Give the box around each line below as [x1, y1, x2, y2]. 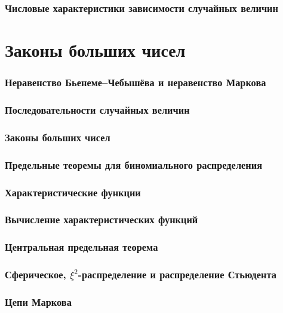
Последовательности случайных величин [5, 102, 190, 117]
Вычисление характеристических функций [5, 212, 198, 227]
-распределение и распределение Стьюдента [78, 267, 276, 282]
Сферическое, [5, 267, 66, 282]
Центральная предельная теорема [5, 239, 158, 254]
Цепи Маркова [5, 294, 72, 309]
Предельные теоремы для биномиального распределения [5, 157, 263, 172]
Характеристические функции [5, 184, 141, 199]
